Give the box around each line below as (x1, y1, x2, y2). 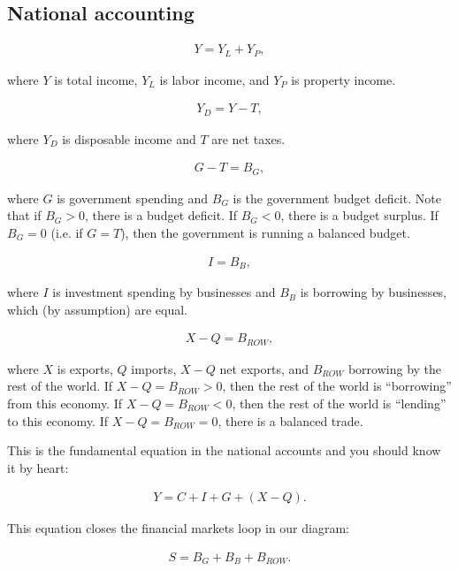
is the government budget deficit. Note (233, 188, 441, 207)
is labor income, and (159, 70, 270, 88)
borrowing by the (347, 359, 442, 377)
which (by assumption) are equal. (7, 300, 187, 318)
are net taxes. (211, 129, 286, 148)
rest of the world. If (7, 377, 113, 395)
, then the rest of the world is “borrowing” (222, 377, 452, 395)
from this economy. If (7, 393, 123, 412)
